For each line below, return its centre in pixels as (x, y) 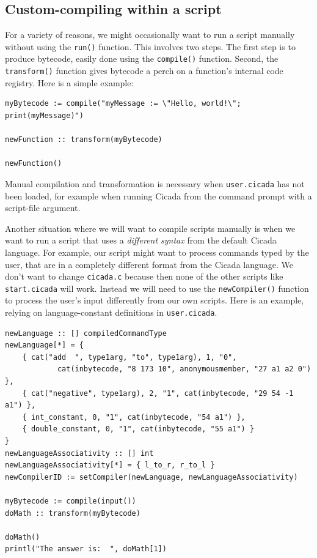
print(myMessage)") (44, 115)
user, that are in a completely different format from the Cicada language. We (149, 264)
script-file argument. (43, 208)
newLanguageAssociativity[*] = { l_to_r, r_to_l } (110, 465)
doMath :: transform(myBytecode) (73, 513)
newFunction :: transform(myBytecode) (84, 140)
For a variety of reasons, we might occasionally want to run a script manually (150, 35)
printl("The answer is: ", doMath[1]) (86, 549)
